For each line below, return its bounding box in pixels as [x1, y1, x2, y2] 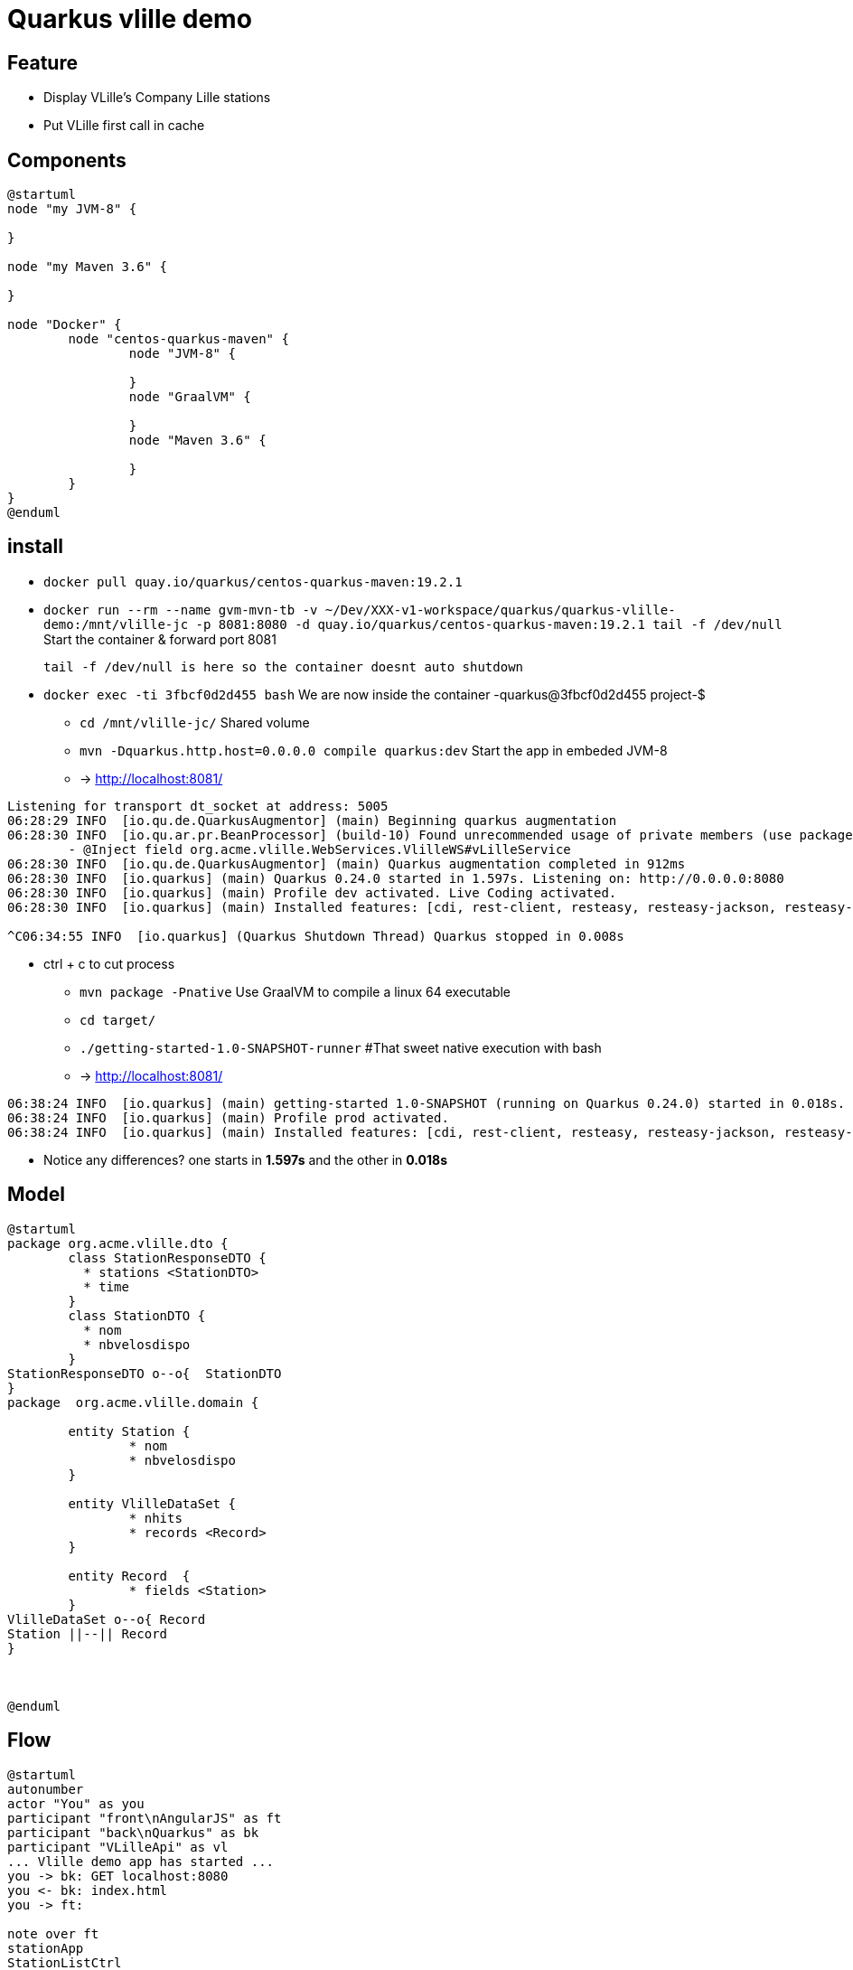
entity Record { [68, 1568, 191, 1583]
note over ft [7, 1926, 99, 1941]
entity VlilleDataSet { [68, 1496, 236, 1511]
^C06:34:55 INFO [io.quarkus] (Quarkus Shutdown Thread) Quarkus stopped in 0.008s [7, 928, 624, 943]
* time [83, 1279, 129, 1294]
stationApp [7, 1940, 84, 1956]
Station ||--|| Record [7, 1626, 168, 1641]
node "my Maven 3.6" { [7, 259, 168, 275]
